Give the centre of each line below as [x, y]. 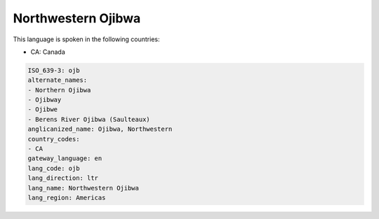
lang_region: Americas [67, 198]
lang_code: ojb [54, 168]
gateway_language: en [65, 158]
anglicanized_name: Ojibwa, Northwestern [100, 129]
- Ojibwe [43, 109]
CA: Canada [48, 52]
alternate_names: [58, 80]
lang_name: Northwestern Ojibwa [84, 188]
